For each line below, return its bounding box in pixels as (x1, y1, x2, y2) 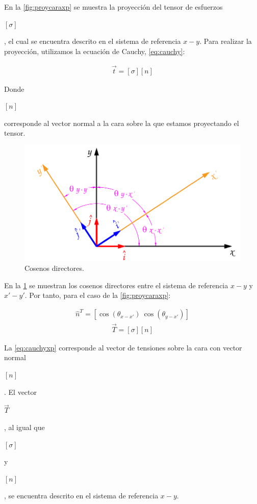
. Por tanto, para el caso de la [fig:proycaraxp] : (24, 290, 171, 300)
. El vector (4, 386, 37, 397)
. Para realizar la (199, 36, 252, 46)
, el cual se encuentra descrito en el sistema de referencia (4, 36, 181, 46)
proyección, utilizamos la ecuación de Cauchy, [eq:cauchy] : (4, 45, 185, 56)
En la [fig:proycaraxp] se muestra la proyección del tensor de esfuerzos (4, 2, 223, 12)
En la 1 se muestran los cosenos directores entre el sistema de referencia (4, 280, 228, 290)
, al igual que (4, 421, 45, 432)
